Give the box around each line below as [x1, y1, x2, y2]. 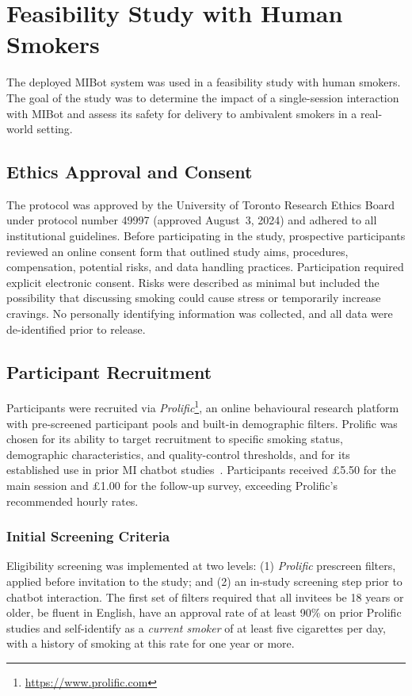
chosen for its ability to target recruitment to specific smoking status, [6, 430, 343, 447]
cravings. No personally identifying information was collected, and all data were [6, 305, 393, 322]
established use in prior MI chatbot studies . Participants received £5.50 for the [6, 461, 396, 478]
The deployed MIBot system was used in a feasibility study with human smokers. [6, 74, 401, 90]
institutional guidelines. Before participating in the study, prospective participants [6, 228, 406, 244]
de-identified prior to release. [6, 320, 146, 337]
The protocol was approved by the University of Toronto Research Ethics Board [6, 196, 395, 212]
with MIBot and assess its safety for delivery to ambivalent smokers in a [6, 105, 357, 121]
